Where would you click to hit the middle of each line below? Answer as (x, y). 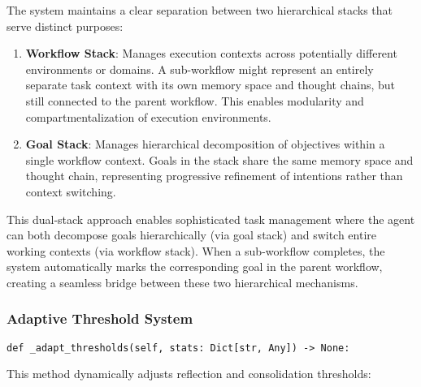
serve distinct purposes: (65, 26)
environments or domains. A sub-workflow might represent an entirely (200, 69)
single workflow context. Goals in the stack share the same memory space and (219, 159)
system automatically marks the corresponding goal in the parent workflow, (195, 267)
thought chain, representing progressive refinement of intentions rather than (214, 176)
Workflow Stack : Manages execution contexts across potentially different (211, 53)
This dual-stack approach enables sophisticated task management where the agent (211, 219)
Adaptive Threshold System (100, 318)
